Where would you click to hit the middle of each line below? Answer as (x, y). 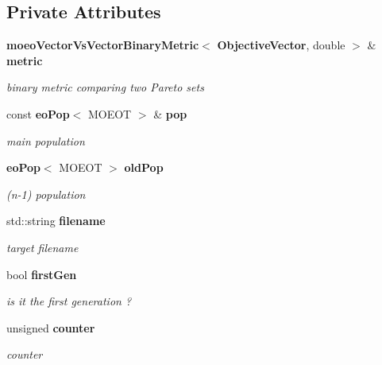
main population (46, 140)
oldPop (144, 167)
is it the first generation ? (69, 301)
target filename (42, 247)
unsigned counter (51, 327)
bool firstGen (42, 274)
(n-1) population (46, 194)
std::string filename (56, 221)
